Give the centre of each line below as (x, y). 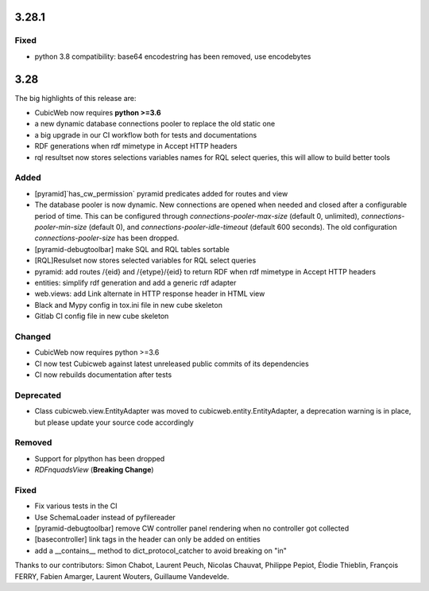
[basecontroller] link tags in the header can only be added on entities (148, 539)
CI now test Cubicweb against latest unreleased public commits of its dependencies (172, 364)
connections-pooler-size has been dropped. (107, 238)
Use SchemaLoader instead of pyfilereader (105, 517)
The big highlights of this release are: (75, 98)
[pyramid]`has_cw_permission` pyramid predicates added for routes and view (161, 193)
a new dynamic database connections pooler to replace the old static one (155, 124)
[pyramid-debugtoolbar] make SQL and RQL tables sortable (132, 249)
